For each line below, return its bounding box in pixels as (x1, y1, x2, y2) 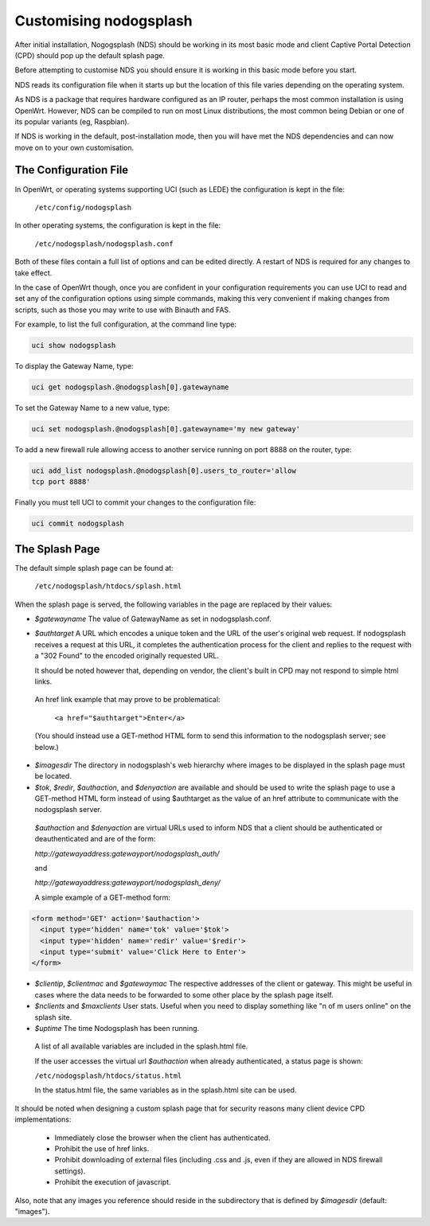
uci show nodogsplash (31, 341, 116, 350)
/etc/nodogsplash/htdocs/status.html (34, 1072, 182, 1080)
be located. (34, 771, 72, 781)
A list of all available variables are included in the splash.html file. (34, 1041, 248, 1051)
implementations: (14, 1115, 72, 1124)
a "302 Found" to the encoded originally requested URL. (34, 651, 219, 661)
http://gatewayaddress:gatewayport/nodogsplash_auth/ (34, 849, 220, 858)
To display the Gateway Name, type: (14, 361, 134, 371)
